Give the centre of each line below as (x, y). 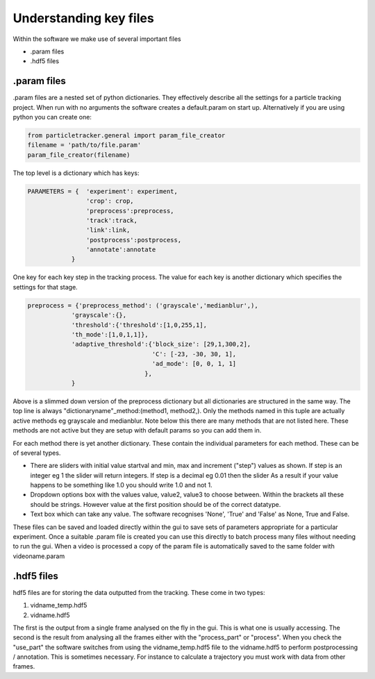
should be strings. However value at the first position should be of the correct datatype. (156, 504)
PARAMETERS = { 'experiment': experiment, (103, 191)
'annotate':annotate (121, 250)
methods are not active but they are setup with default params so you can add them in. (137, 430)
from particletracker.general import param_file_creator (126, 135)
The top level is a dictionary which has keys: (76, 173)
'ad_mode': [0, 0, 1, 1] (194, 364)
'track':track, (112, 220)
